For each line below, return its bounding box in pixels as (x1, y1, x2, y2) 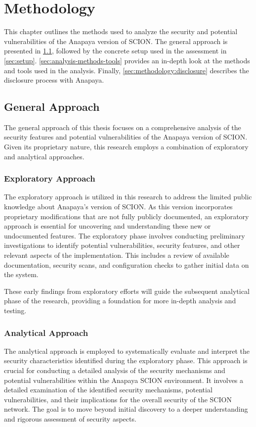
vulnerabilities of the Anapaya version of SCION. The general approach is (4, 36, 228, 46)
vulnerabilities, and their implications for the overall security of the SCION (4, 394, 232, 404)
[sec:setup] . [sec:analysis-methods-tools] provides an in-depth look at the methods (4, 55, 250, 65)
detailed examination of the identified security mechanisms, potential (4, 384, 213, 395)
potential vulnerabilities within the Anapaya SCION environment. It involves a (4, 375, 244, 385)
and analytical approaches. (4, 151, 85, 161)
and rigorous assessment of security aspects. (4, 413, 136, 424)
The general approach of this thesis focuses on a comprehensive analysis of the (4, 122, 241, 132)
